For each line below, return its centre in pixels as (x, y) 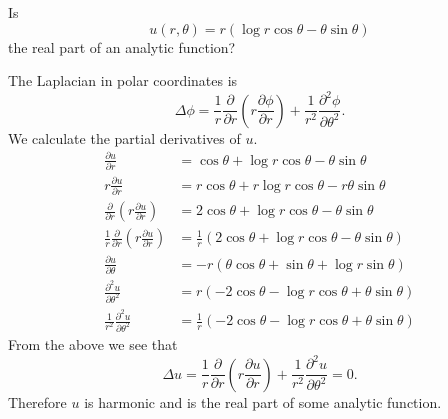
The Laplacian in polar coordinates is (123, 80)
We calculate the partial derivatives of (124, 137)
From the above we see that (93, 343)
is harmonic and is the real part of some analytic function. (263, 401)
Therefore (37, 401)
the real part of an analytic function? (122, 46)
